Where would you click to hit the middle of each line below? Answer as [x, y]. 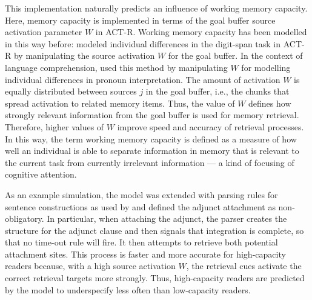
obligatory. [25, 218]
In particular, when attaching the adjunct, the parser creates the [167, 218]
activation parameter [44, 32]
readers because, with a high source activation [90, 266]
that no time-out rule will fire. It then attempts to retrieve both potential [141, 242]
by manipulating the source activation [84, 55]
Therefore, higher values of [55, 126]
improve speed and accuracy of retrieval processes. [211, 126]
